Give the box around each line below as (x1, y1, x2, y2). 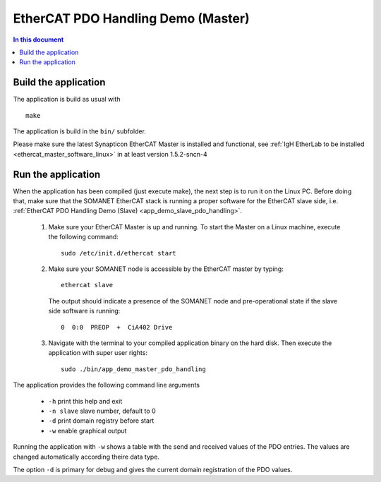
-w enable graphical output (48, 426, 127, 435)
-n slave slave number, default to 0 (48, 406, 156, 415)
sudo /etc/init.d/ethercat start (61, 249, 176, 257)
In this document (13, 35, 64, 44)
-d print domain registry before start (48, 416, 155, 425)
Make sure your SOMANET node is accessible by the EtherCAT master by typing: (48, 265, 284, 273)
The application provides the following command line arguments (13, 381, 200, 390)
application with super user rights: (48, 349, 148, 357)
